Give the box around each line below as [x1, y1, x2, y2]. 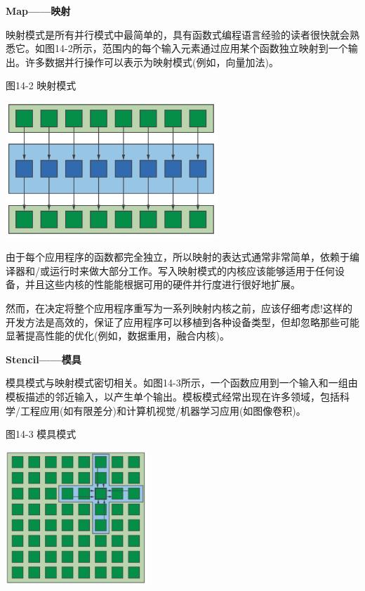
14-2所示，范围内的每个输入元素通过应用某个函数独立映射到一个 [54, 41, 348, 56]
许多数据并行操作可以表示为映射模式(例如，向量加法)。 [25, 54, 279, 69]
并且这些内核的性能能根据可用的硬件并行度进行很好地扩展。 [25, 277, 300, 292]
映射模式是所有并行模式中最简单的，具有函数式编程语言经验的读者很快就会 [6, 27, 350, 41]
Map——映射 [6, 4, 71, 18]
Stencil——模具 [6, 351, 81, 366]
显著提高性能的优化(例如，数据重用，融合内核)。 [6, 328, 230, 343]
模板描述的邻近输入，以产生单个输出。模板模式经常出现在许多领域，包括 [6, 389, 340, 403]
